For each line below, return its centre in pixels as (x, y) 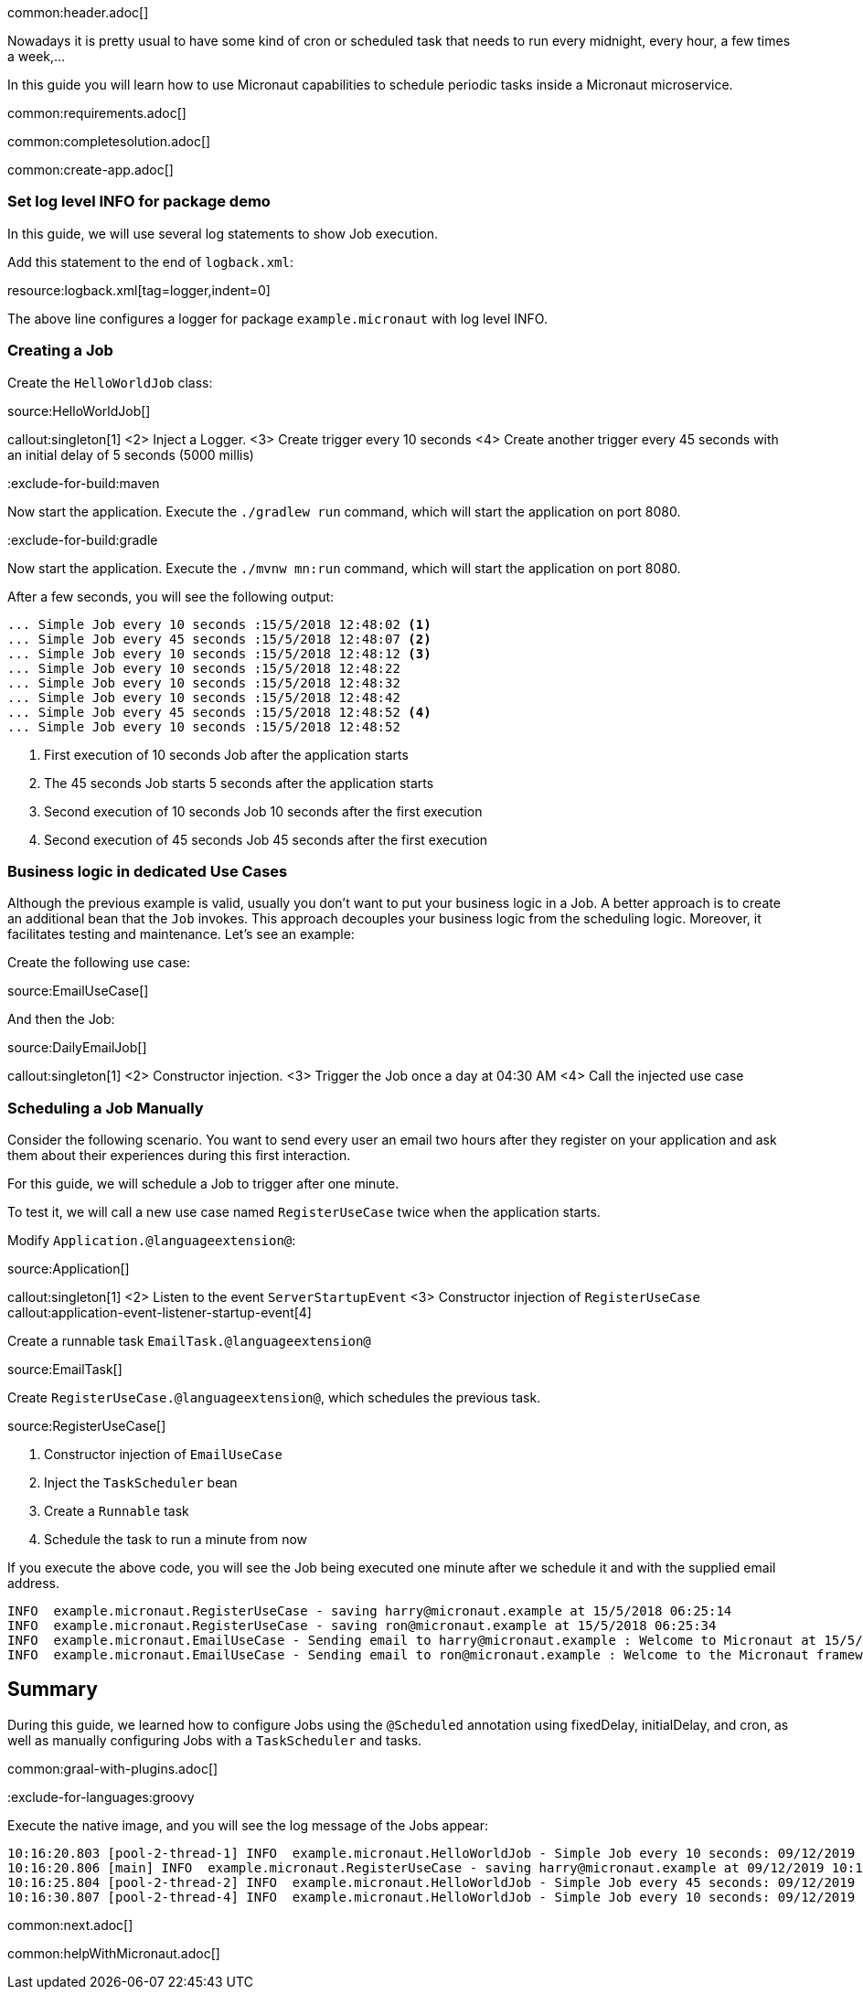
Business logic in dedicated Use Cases (148, 871)
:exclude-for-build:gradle (83, 539)
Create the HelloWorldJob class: (110, 382)
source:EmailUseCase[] (78, 991)
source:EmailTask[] (65, 1369)
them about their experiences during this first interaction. (179, 1155)
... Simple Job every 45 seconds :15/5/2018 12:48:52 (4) (219, 712)
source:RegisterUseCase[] (87, 1426)
